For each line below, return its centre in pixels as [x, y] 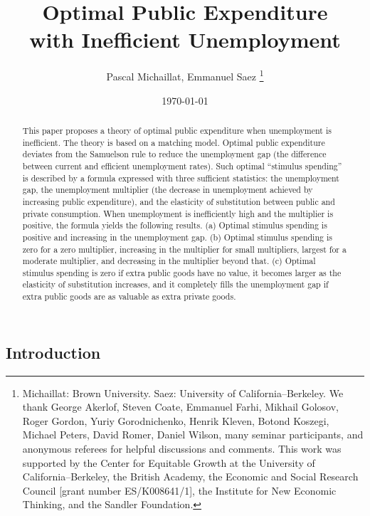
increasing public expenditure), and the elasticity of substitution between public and [179, 201]
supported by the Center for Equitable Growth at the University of [169, 462]
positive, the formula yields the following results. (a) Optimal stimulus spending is [175, 225]
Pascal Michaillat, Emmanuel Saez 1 [185, 75]
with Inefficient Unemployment [185, 40]
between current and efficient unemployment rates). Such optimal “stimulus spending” [182, 165]
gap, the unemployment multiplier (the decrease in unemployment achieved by [168, 190]
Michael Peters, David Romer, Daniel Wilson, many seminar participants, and [193, 435]
